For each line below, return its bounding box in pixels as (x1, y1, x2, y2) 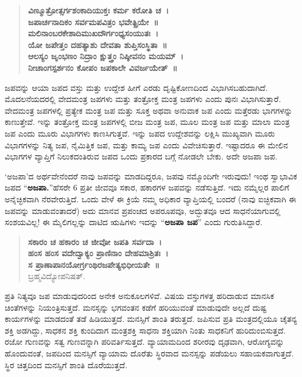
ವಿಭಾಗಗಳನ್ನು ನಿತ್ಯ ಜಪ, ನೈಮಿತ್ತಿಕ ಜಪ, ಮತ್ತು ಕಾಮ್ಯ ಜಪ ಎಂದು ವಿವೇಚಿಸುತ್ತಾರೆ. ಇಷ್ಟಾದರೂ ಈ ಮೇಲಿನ (5, 138, 288, 151)
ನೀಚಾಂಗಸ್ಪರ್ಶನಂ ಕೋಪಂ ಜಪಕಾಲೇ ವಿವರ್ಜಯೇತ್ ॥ (28, 61, 178, 73)
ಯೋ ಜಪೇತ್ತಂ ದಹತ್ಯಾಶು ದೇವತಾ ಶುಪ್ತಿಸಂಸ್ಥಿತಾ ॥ (28, 38, 168, 50)
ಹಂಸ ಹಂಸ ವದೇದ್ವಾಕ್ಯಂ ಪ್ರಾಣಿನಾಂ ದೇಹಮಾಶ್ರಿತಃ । (28, 247, 168, 259)
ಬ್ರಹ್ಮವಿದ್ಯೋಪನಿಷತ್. (28, 270, 86, 282)
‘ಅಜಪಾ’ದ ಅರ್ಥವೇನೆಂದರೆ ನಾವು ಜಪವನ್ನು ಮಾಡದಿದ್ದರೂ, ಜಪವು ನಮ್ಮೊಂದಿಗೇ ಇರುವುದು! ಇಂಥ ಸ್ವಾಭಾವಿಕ (5, 169, 297, 182)
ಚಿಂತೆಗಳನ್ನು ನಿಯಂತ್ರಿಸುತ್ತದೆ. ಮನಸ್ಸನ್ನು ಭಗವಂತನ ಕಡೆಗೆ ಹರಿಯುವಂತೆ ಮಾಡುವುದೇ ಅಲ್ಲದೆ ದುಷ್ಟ (5, 301, 267, 313)
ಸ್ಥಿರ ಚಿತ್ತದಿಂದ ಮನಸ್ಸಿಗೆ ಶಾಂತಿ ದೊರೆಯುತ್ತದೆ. (5, 358, 128, 371)
